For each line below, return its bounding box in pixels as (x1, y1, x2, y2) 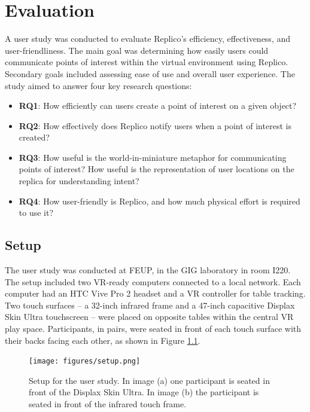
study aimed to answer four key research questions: (5, 79, 192, 91)
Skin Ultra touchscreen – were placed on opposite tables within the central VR (5, 310, 294, 323)
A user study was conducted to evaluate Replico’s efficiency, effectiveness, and (5, 32, 291, 45)
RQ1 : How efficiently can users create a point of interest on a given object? (19, 99, 297, 112)
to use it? (19, 206, 54, 219)
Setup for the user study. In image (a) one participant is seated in (29, 374, 270, 386)
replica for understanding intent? (19, 175, 139, 187)
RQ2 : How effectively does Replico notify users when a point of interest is (19, 119, 291, 132)
